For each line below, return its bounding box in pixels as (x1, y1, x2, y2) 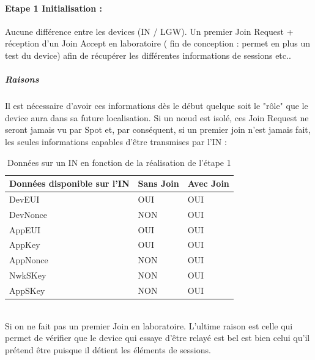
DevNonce (9, 208, 48, 220)
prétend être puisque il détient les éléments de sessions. (5, 343, 211, 356)
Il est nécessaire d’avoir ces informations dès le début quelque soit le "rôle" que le (5, 99, 308, 112)
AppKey (9, 238, 40, 251)
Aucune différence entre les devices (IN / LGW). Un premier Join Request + (5, 24, 294, 37)
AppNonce (9, 253, 48, 266)
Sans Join (138, 177, 179, 190)
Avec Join (187, 177, 229, 190)
